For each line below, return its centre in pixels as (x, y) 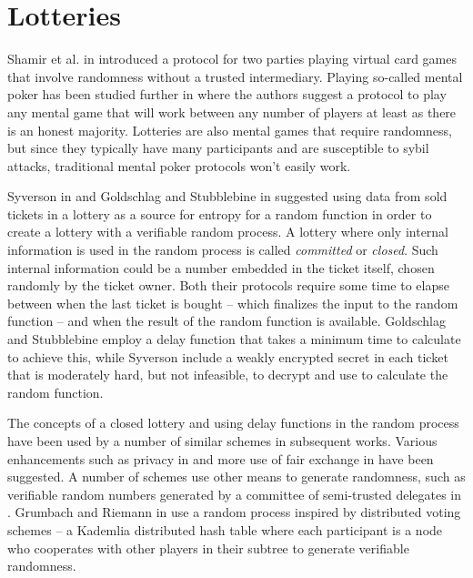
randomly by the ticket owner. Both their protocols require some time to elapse (228, 285)
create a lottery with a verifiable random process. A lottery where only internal (228, 232)
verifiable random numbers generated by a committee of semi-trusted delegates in (235, 494)
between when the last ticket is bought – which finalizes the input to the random (233, 303)
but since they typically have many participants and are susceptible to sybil (218, 148)
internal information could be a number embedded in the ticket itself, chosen (221, 267)
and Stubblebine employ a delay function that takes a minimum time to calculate (234, 339)
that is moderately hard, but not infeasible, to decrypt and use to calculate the (228, 375)
